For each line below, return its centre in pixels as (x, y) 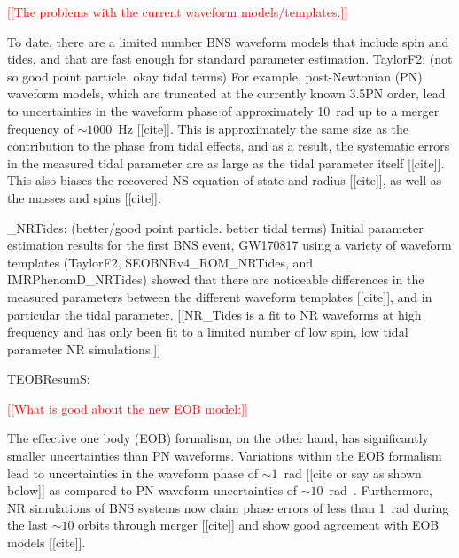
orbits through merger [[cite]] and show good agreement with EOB (259, 525)
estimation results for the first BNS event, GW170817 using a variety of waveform (229, 245)
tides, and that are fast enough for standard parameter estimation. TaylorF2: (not (230, 59)
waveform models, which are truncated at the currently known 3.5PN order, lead (226, 93)
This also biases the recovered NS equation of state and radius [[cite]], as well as (225, 180)
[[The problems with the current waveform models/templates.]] (178, 12)
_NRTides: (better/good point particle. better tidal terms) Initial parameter (215, 227)
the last (27, 525)
